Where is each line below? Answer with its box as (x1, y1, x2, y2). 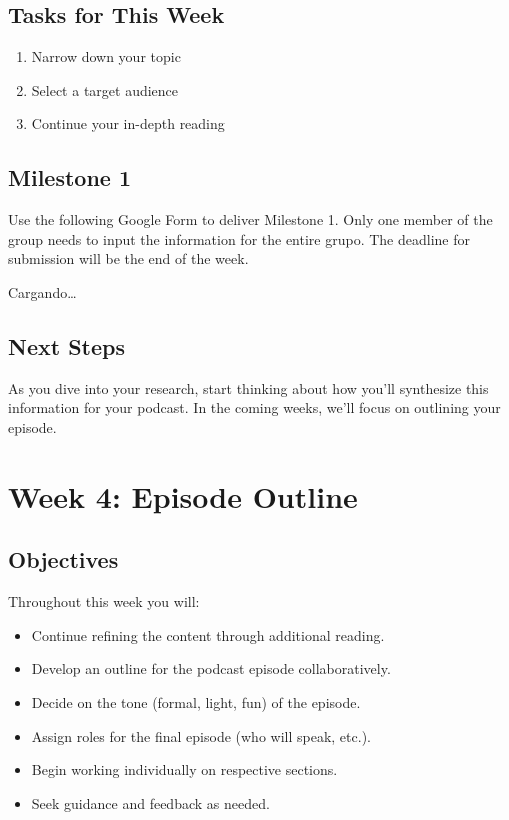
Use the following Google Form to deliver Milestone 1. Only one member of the (8, 209, 493, 230)
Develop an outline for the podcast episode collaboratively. (31, 658, 391, 679)
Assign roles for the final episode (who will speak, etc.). (31, 725, 371, 746)
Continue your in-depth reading (31, 113, 225, 134)
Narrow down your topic (31, 46, 181, 67)
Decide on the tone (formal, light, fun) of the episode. (31, 691, 361, 712)
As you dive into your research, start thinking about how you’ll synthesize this (8, 377, 489, 398)
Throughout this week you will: (8, 591, 200, 612)
